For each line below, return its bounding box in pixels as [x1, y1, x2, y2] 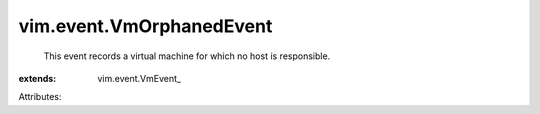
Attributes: [18, 91, 62, 103]
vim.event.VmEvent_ [97, 72, 182, 84]
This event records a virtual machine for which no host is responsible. [43, 50, 331, 62]
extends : [18, 72, 57, 84]
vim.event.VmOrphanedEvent [18, 15, 273, 37]
